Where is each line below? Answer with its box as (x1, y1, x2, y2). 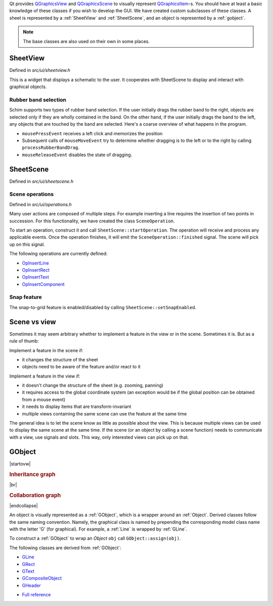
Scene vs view (9, 317, 56, 326)
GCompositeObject (22, 575, 62, 581)
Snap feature (9, 294, 42, 301)
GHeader (22, 582, 41, 588)
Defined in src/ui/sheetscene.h (9, 178, 73, 184)
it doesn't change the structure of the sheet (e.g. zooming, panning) (22, 383, 164, 389)
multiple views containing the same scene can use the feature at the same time (22, 410, 187, 416)
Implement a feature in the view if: (9, 373, 80, 379)
